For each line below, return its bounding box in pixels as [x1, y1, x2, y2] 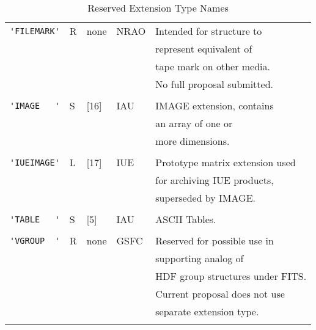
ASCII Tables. [155, 212, 216, 226]
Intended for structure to [155, 24, 262, 38]
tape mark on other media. [155, 59, 270, 73]
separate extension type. [155, 304, 259, 318]
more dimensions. [155, 134, 230, 148]
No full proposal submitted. [155, 77, 274, 91]
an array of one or [155, 116, 233, 130]
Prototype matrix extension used [155, 155, 296, 169]
